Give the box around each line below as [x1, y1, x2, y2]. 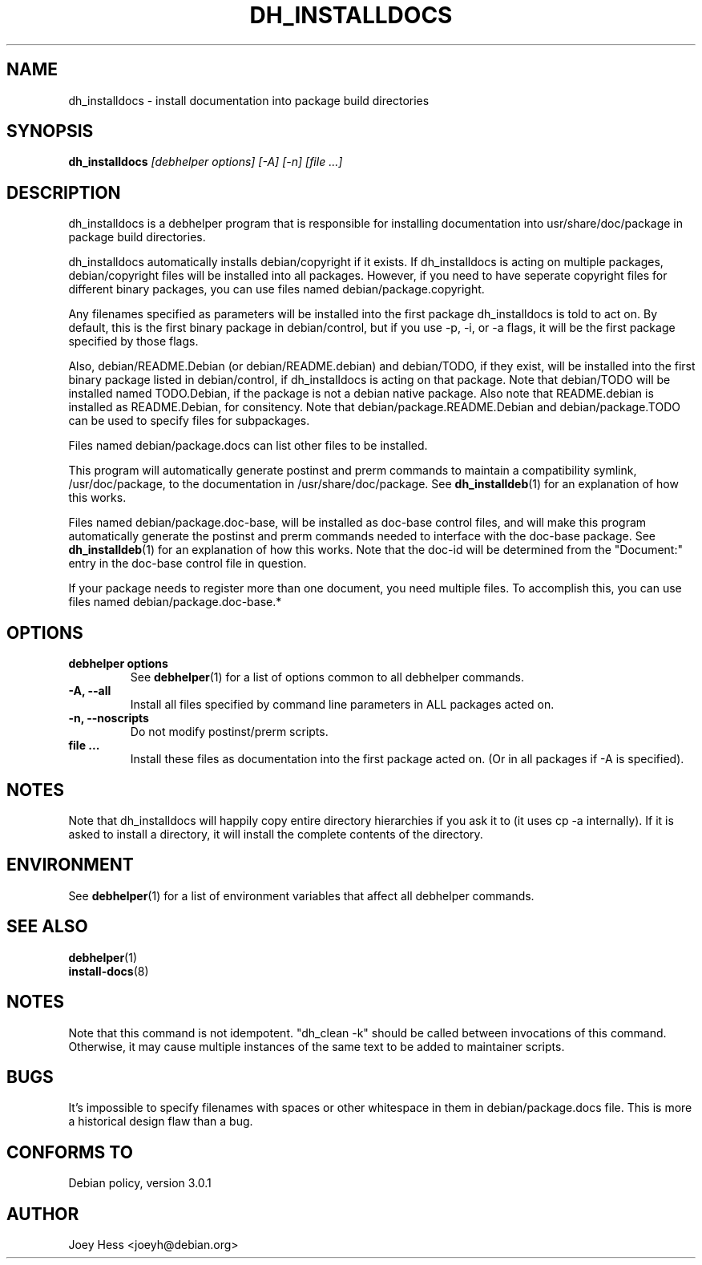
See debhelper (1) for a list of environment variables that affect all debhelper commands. [68, 888, 535, 903]
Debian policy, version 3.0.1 [68, 1176, 212, 1190]
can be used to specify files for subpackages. [68, 414, 310, 428]
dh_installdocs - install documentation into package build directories [68, 93, 430, 107]
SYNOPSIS [6, 121, 94, 142]
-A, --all [68, 684, 111, 698]
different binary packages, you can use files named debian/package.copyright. [68, 282, 485, 297]
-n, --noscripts [68, 711, 149, 725]
